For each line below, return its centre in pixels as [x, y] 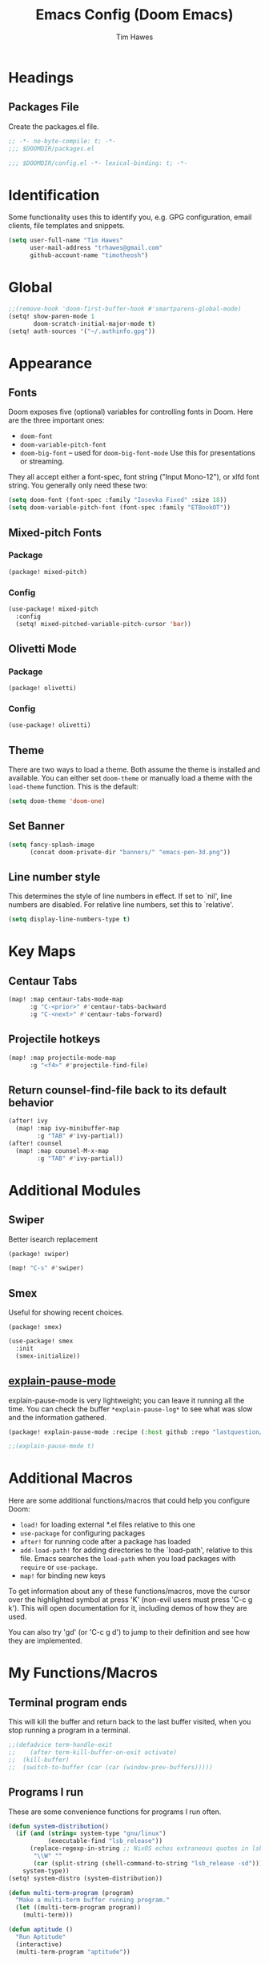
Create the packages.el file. [54, 126]
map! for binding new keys [62, 1576]
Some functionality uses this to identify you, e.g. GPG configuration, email [130, 217]
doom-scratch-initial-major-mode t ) [94, 323]
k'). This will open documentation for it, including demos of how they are [128, 1608]
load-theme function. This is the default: [73, 787]
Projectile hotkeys [54, 1040]
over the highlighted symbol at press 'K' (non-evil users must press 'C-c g [130, 1600]
